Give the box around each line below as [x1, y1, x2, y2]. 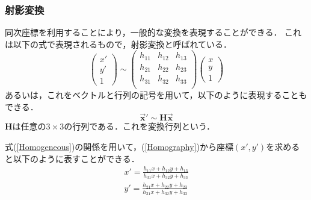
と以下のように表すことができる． [5, 152, 140, 164]
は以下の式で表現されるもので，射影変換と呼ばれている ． [5, 37, 232, 50]
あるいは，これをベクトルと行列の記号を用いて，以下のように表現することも [5, 88, 307, 101]
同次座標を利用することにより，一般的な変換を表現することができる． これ [5, 26, 302, 39]
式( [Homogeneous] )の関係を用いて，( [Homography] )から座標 [5, 140, 233, 152]
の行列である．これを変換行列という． [64, 120, 215, 133]
